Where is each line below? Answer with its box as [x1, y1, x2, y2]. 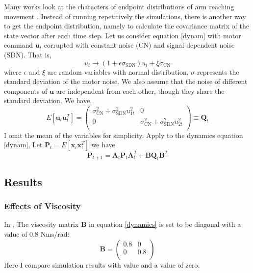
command [4, 40, 33, 50]
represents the [197, 66, 239, 77]
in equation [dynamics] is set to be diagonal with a [89, 219, 241, 229]
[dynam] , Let [4, 139, 43, 150]
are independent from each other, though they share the [56, 85, 225, 96]
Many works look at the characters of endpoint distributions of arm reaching [4, 1, 234, 11]
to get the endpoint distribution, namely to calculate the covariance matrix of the [4, 21, 249, 31]
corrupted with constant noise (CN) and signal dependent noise [44, 40, 235, 50]
